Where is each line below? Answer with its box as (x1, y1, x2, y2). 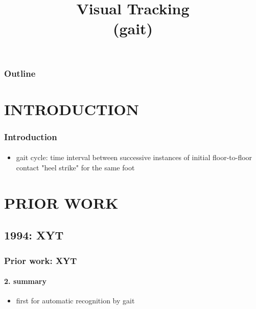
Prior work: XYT (4, 254, 77, 267)
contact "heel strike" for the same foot (16, 162, 135, 172)
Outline (4, 67, 36, 79)
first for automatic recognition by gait (16, 295, 135, 306)
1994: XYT (4, 227, 64, 243)
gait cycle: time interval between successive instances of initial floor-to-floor (16, 152, 252, 163)
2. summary (4, 276, 46, 286)
